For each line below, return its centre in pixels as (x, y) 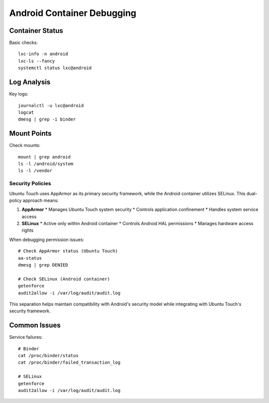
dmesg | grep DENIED (43, 265)
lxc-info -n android (43, 54)
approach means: (41, 200)
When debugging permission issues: (47, 240)
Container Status (36, 31)
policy (15, 200)
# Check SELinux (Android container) (64, 279)
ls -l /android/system (46, 164)
